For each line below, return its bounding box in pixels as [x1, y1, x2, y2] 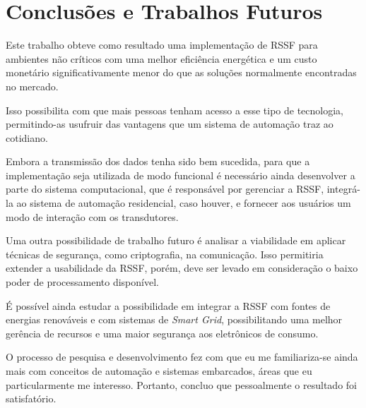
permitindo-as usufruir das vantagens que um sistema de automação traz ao [6, 116, 333, 131]
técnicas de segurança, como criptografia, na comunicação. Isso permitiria [6, 246, 324, 261]
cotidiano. [6, 130, 48, 145]
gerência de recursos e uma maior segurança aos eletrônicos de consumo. [6, 325, 319, 340]
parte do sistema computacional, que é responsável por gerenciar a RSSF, [6, 181, 324, 196]
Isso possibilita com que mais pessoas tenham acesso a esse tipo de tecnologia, [6, 102, 343, 117]
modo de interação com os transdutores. [6, 209, 179, 224]
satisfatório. [6, 391, 57, 406]
